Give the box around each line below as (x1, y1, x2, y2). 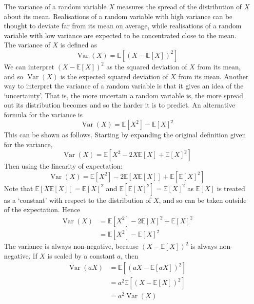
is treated (217, 183, 245, 193)
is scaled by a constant (47, 250, 115, 261)
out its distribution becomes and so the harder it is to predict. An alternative (4, 100, 235, 110)
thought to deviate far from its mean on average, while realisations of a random (4, 21, 242, 31)
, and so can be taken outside (159, 195, 247, 205)
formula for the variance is (4, 109, 83, 119)
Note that (4, 183, 33, 193)
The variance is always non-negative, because (4, 241, 138, 251)
